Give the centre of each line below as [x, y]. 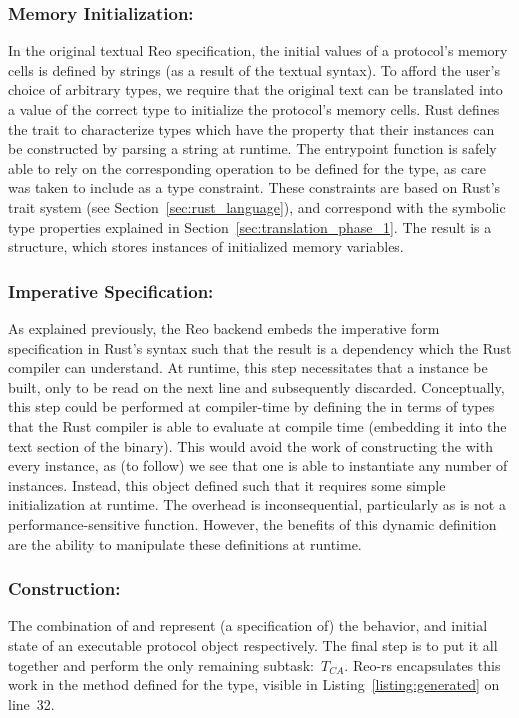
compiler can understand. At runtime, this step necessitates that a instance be [248, 367]
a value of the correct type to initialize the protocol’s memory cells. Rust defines [254, 109]
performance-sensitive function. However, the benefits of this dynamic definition [252, 523]
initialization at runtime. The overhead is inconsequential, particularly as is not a [257, 504]
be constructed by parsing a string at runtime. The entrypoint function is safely [252, 148]
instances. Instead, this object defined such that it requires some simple [227, 484]
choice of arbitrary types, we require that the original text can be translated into [255, 89]
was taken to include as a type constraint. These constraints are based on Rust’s [254, 187]
